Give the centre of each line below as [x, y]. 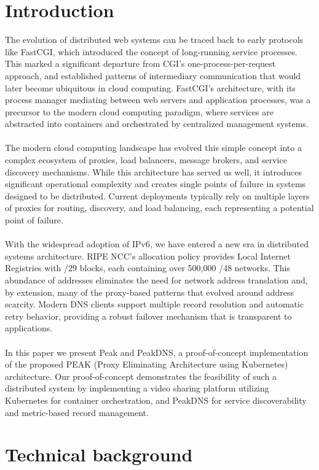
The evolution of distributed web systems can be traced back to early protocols [154, 40]
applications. [29, 328]
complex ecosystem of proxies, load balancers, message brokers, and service [146, 160]
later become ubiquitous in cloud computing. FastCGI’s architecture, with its [150, 87]
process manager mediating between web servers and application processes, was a [158, 100]
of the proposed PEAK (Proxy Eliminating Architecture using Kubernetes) [147, 364]
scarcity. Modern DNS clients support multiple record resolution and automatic [155, 304]
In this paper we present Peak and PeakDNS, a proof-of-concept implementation [157, 352]
